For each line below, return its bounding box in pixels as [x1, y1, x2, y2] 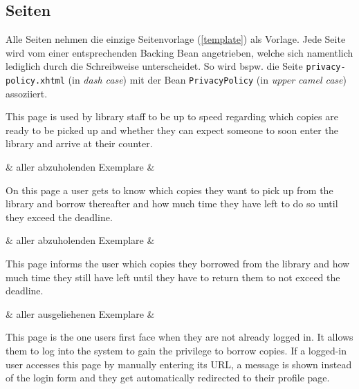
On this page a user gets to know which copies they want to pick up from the [6, 182, 333, 197]
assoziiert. [6, 86, 48, 100]
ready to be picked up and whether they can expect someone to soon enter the [6, 122, 338, 137]
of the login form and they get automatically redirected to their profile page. [6, 370, 330, 385]
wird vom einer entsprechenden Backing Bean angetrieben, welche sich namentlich [6, 45, 353, 59]
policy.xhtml [6, 76, 65, 86]
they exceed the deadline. [6, 209, 113, 224]
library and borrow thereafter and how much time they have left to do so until [6, 196, 338, 211]
